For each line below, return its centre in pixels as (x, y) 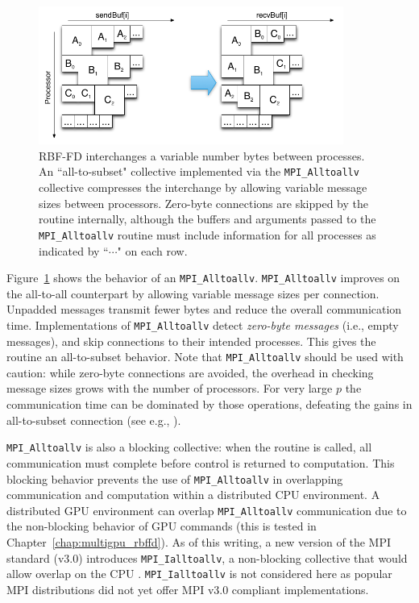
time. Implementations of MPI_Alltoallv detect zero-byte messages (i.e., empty (203, 324)
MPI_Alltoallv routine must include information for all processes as (207, 234)
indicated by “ (74, 250)
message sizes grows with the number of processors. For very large (170, 388)
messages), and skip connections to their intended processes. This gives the (191, 341)
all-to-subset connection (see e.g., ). (94, 420)
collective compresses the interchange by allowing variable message (203, 187)
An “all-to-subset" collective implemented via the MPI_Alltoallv (199, 171)
